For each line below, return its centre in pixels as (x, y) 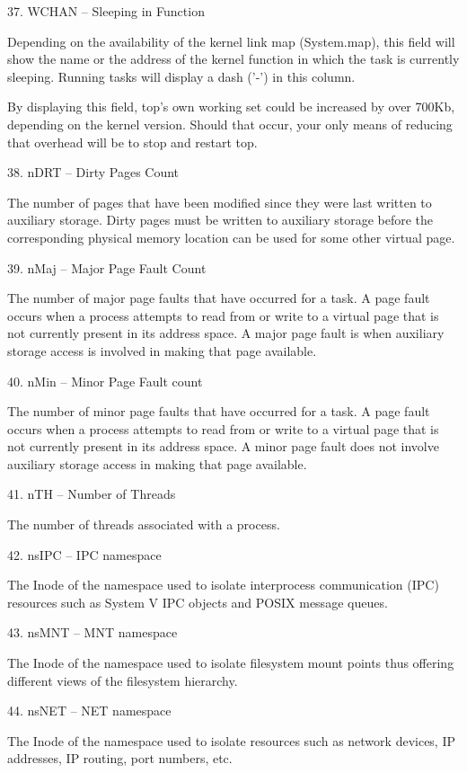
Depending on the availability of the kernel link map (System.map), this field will (231, 41)
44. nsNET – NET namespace (89, 711)
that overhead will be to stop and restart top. (132, 142)
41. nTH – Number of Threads (92, 494)
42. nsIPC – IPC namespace (84, 554)
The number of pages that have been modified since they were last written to (220, 202)
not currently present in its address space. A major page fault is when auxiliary (226, 333)
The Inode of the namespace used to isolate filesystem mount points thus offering (231, 663)
